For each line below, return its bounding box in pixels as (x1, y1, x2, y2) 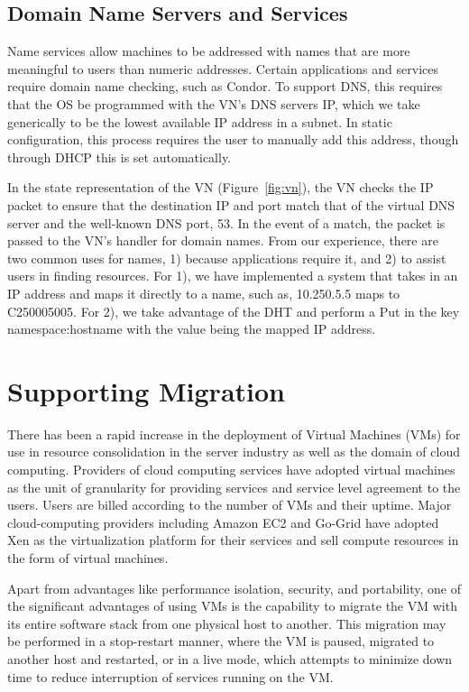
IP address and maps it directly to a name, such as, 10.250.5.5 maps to (7, 283, 400, 302)
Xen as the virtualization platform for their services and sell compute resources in (7, 531, 459, 549)
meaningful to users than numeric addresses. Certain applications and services (7, 59, 438, 78)
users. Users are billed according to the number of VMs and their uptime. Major (7, 495, 452, 514)
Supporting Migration (7, 372, 285, 409)
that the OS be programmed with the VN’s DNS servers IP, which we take (7, 94, 420, 113)
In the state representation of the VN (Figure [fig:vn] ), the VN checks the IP (7, 178, 434, 197)
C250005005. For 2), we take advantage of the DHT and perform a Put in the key (7, 301, 460, 320)
